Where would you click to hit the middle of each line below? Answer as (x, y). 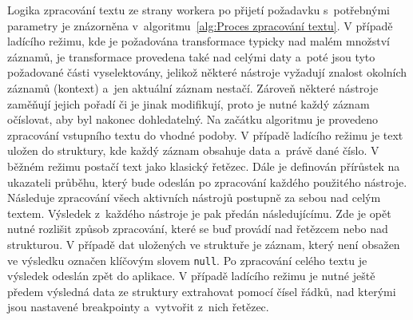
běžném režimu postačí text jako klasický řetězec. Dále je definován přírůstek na (204, 166)
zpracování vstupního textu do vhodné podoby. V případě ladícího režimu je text (205, 134)
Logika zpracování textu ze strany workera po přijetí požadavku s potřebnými (199, 10)
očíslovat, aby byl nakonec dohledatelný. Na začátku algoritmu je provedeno (193, 119)
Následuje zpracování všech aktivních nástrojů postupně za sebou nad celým (194, 198)
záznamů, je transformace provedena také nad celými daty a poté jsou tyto (191, 56)
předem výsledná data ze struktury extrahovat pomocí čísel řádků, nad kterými (202, 291)
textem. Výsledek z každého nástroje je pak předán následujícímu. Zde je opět (199, 213)
